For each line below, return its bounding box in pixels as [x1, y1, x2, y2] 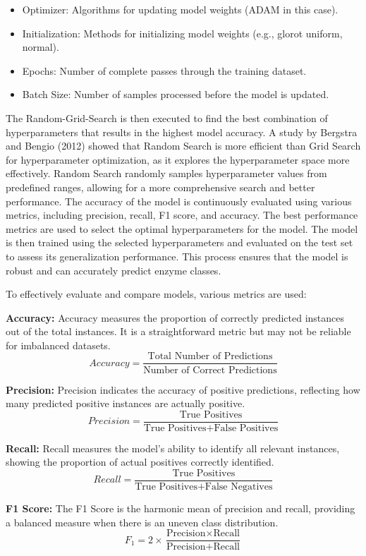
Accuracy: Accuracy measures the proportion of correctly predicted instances [6, 310, 345, 325]
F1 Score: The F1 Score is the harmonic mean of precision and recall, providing [6, 501, 355, 516]
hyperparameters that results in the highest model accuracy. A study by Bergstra [6, 124, 358, 139]
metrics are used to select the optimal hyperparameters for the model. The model [6, 221, 358, 236]
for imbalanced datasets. [6, 337, 111, 352]
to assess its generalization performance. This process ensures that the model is [6, 248, 348, 263]
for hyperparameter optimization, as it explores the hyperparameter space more [6, 152, 350, 167]
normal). [22, 40, 59, 54]
